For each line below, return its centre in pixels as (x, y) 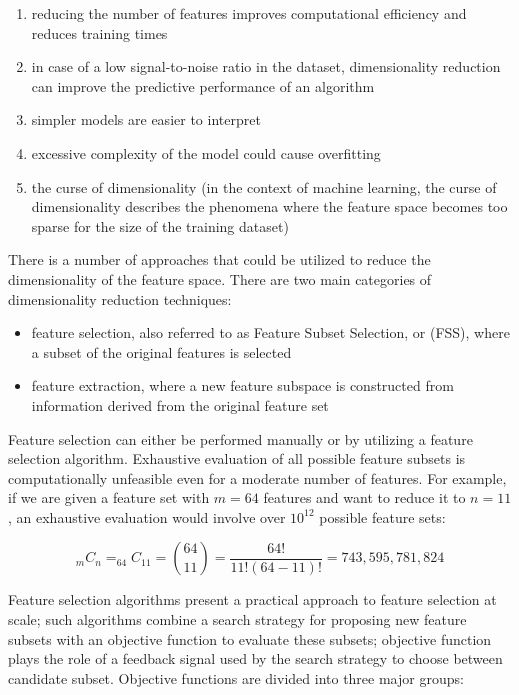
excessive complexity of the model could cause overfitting (206, 152)
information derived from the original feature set (180, 404)
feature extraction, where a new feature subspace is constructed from (242, 385)
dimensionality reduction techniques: (120, 298)
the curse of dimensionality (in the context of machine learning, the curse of (264, 186)
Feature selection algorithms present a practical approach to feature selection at (252, 599)
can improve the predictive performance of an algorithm (203, 85)
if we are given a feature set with (109, 497)
